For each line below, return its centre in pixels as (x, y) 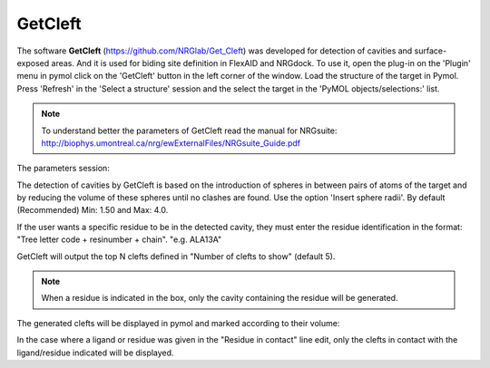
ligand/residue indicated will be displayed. (95, 353)
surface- (431, 51)
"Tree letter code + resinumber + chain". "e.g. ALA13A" (119, 239)
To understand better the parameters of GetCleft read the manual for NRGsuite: (189, 131)
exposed (33, 63)
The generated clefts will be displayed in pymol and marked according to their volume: (178, 323)
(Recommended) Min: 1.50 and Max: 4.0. (93, 210)
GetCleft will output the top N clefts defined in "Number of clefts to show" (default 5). (176, 256)
